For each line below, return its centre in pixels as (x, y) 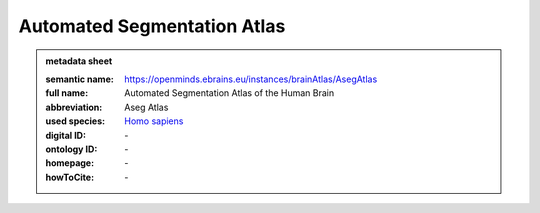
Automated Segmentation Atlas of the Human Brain (229, 93)
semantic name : (79, 79)
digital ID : (66, 135)
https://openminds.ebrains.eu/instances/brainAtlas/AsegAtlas (251, 79)
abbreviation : (74, 107)
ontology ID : (71, 149)
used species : (75, 121)
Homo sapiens (154, 121)
